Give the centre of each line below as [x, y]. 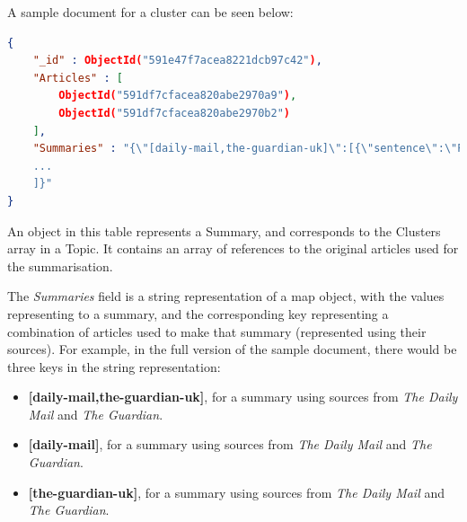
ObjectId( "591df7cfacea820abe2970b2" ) [175, 113]
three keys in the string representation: [114, 366]
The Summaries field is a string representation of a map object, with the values [226, 296]
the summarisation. [60, 265]
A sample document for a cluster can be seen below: [150, 12]
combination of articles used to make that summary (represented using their [217, 331]
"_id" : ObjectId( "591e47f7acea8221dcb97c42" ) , [177, 61]
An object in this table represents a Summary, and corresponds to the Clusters [224, 230]
